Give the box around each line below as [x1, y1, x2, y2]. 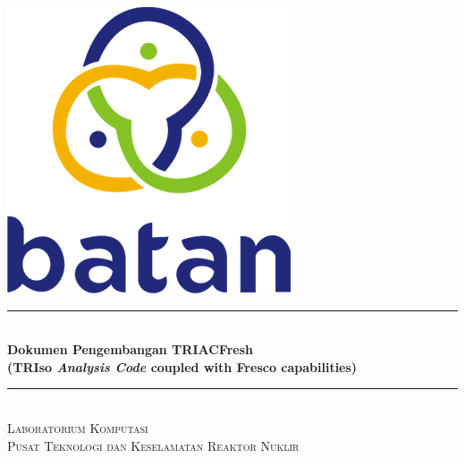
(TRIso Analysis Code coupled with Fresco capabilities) [7, 357, 358, 376]
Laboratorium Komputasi [7, 418, 148, 437]
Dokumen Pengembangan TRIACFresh [7, 340, 253, 359]
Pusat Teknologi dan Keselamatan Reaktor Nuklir [7, 436, 300, 454]
